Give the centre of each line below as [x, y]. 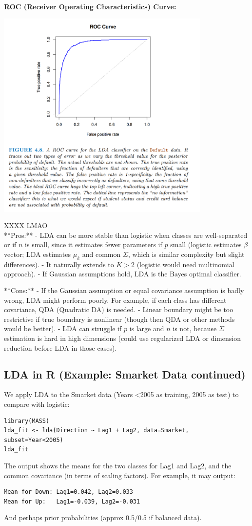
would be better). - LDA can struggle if [63, 328]
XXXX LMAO [26, 225]
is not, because [195, 328]
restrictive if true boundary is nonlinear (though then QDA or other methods [119, 319]
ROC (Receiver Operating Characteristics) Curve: [90, 6]
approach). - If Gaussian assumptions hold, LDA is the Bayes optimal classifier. [123, 274]
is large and [147, 328]
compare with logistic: [37, 404]
